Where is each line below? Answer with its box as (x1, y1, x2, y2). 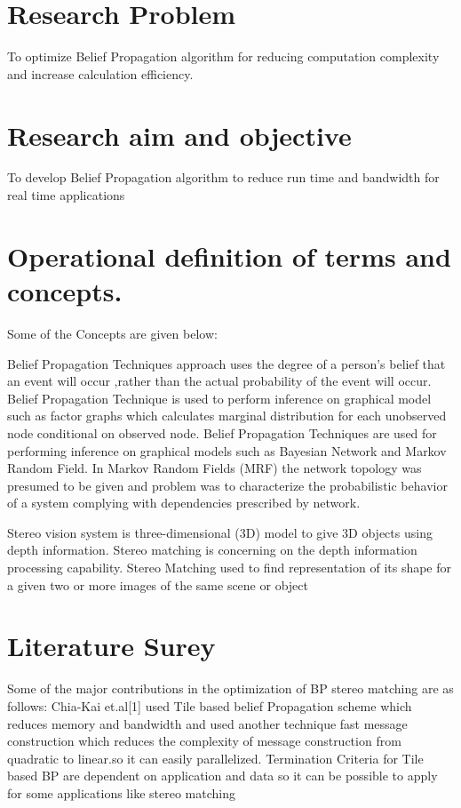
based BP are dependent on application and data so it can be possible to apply (7, 766, 438, 785)
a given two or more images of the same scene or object (7, 575, 308, 594)
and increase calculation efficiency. (7, 64, 194, 83)
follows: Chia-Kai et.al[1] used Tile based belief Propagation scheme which (7, 696, 412, 715)
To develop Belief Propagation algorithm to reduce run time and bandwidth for (7, 168, 440, 187)
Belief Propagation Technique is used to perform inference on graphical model (7, 388, 432, 407)
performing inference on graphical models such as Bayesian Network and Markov (7, 441, 447, 460)
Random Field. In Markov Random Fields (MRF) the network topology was (7, 459, 422, 477)
